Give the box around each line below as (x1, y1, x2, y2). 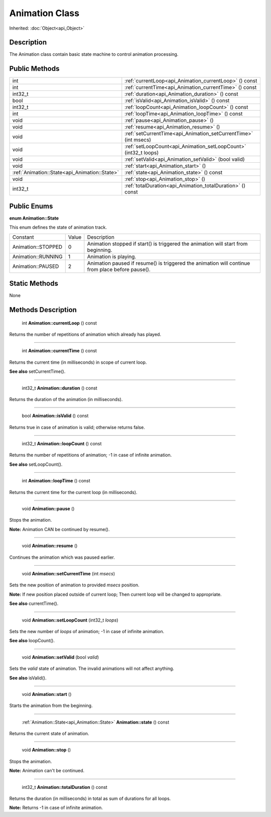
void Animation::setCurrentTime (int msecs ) (22, 571, 115, 576)
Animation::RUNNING (12, 253, 63, 260)
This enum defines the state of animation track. (9, 224, 107, 231)
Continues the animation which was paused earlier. (9, 554, 115, 560)
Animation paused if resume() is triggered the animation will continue (87, 259, 250, 266)
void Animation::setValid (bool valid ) (22, 654, 99, 660)
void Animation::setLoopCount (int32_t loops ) (22, 617, 118, 623)
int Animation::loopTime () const (22, 478, 90, 484)
